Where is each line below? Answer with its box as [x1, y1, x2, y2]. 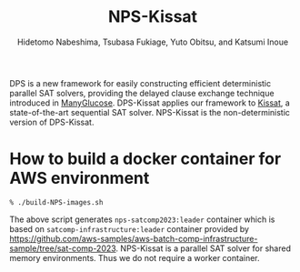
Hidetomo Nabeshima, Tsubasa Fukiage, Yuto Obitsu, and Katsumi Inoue [16, 36, 289, 47]
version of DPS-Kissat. [9, 116, 95, 127]
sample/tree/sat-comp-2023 [9, 243, 116, 254]
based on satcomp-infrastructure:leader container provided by [9, 223, 250, 234]
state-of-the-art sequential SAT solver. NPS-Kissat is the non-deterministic [9, 106, 291, 117]
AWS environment [9, 168, 150, 188]
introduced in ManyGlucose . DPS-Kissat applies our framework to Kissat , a [9, 97, 291, 108]
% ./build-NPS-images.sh [9, 197, 104, 207]
